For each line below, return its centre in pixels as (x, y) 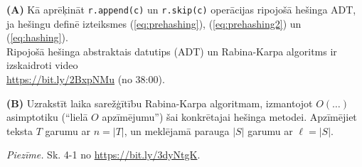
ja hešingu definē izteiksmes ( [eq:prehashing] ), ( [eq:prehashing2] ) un (154, 23)
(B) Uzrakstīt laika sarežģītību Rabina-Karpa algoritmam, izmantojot (160, 103)
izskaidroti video (42, 65)
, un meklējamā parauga (177, 130)
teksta (20, 130)
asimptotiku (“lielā (47, 117)
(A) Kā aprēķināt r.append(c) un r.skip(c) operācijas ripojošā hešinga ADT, (181, 9)
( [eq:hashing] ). (37, 37)
